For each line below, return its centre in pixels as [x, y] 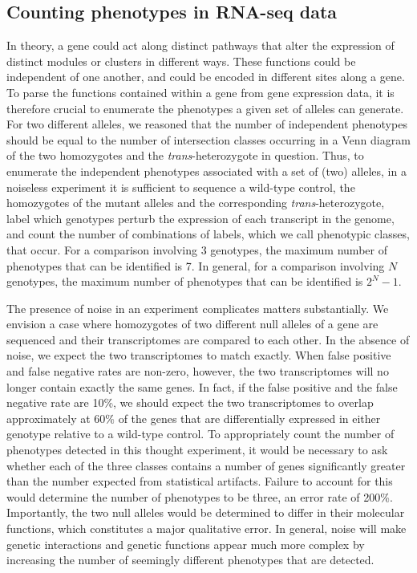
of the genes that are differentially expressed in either [249, 418]
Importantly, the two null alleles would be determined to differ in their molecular [206, 512]
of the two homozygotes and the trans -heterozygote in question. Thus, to [185, 155]
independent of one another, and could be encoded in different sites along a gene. [206, 77]
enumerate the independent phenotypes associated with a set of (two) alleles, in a [206, 171]
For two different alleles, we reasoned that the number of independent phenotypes [207, 124]
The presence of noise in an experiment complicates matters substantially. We [198, 308]
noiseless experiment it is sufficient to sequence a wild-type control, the [181, 187]
